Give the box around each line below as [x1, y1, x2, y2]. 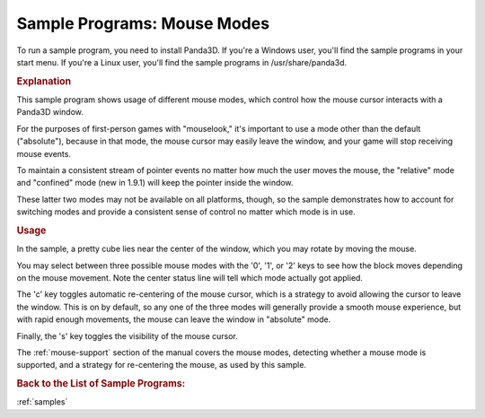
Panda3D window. [16, 107, 84, 118]
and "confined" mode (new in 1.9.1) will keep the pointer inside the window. [16, 178, 294, 188]
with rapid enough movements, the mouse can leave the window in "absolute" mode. [16, 314, 331, 325]
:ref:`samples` [16, 396, 68, 407]
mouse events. [16, 148, 72, 159]
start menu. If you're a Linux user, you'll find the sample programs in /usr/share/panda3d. [16, 57, 348, 67]
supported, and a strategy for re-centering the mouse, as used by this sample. [16, 360, 307, 370]
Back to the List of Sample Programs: [16, 378, 186, 390]
